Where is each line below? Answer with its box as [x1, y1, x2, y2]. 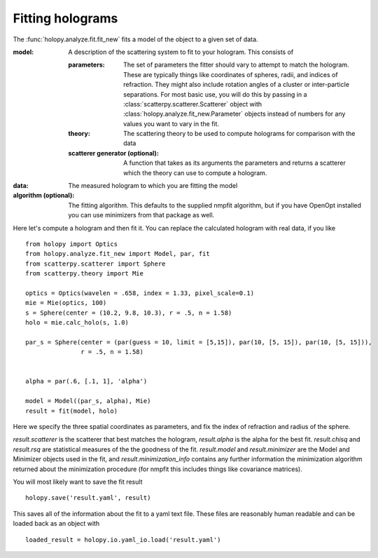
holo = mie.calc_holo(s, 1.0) [25, 319, 129, 327]
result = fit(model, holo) [25, 407, 118, 415]
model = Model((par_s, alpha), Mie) [25, 397, 151, 405]
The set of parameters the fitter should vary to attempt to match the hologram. [123, 60, 349, 69]
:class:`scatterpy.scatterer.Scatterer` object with [123, 100, 262, 108]
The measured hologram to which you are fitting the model [68, 182, 238, 190]
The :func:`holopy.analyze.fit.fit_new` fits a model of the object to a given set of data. [13, 35, 258, 43]
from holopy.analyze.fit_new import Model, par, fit [25, 250, 210, 258]
